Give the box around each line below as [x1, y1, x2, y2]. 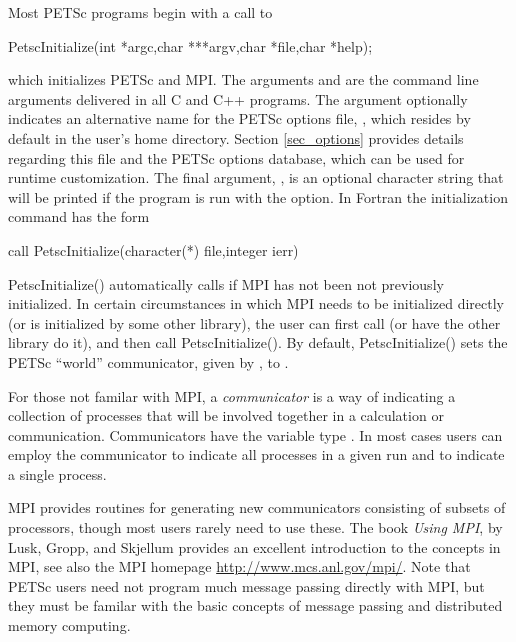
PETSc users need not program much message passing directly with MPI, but [8, 575, 485, 596]
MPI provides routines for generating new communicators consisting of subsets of [8, 497, 506, 518]
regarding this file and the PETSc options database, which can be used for [8, 147, 465, 168]
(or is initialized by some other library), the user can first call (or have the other [8, 312, 501, 333]
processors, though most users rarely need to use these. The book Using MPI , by [8, 517, 503, 538]
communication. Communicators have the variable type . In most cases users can [8, 424, 503, 445]
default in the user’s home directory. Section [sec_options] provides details [8, 127, 464, 148]
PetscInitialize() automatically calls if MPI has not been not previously [8, 273, 444, 294]
